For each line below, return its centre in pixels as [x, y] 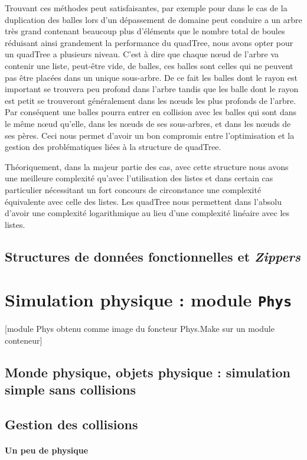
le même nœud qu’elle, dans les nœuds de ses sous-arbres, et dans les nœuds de [148, 123]
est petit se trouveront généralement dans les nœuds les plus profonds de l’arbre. [151, 100]
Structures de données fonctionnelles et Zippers [153, 256]
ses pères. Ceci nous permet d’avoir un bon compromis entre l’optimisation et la [150, 135]
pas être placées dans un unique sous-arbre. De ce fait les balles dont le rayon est [151, 77]
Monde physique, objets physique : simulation [148, 372]
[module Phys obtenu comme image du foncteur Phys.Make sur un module [140, 329]
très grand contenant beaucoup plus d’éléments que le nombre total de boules [145, 31]
